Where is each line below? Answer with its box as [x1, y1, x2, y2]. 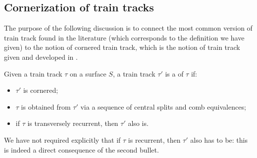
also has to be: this [190, 134, 248, 145]
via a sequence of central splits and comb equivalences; [80, 101, 246, 112]
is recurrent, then [128, 134, 181, 145]
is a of [165, 68, 184, 79]
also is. [128, 118, 149, 128]
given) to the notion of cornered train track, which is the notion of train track [4, 42, 240, 52]
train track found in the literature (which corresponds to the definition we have [4, 32, 245, 42]
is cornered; [23, 85, 58, 95]
